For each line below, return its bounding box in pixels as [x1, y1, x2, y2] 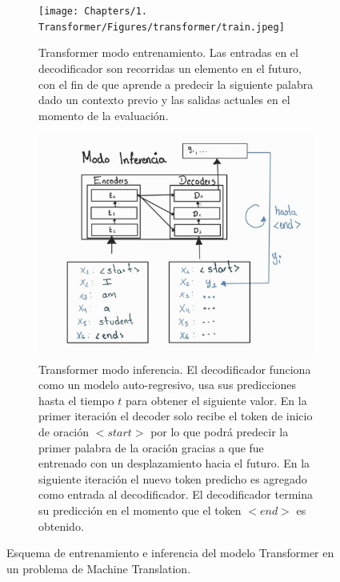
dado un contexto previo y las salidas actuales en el [38, 91, 290, 108]
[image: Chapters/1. [38, 6, 148, 17]
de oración [38, 423, 90, 440]
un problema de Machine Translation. [6, 560, 191, 576]
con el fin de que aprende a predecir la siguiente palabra [38, 75, 314, 92]
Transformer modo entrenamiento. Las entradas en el [38, 44, 298, 61]
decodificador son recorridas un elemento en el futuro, [38, 59, 302, 76]
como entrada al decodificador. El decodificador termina [38, 486, 313, 503]
